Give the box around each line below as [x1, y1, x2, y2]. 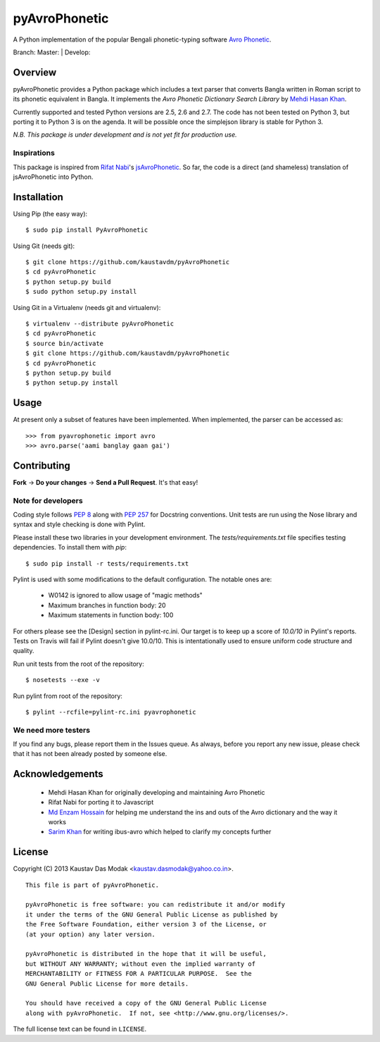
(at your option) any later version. [25, 930, 156, 938]
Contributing [13, 459, 70, 471]
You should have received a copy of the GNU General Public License [25, 999, 267, 1007]
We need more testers [13, 725, 91, 735]
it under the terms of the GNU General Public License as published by [25, 910, 278, 919]
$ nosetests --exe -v [25, 676, 100, 684]
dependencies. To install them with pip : [13, 543, 127, 552]
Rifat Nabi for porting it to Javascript [48, 798, 154, 807]
